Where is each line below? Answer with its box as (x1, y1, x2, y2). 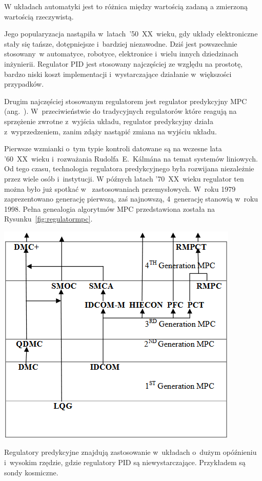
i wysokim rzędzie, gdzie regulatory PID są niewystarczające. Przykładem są (4, 457, 246, 468)
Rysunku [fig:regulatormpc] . (4, 213, 93, 224)
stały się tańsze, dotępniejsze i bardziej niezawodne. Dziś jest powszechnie (4, 38, 237, 49)
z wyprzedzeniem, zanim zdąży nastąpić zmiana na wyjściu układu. (4, 126, 217, 136)
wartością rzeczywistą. (4, 11, 74, 22)
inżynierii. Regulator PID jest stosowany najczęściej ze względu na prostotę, (4, 58, 243, 69)
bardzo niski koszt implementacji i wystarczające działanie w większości (4, 68, 232, 79)
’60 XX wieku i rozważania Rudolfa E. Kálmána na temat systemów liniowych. (4, 153, 258, 164)
